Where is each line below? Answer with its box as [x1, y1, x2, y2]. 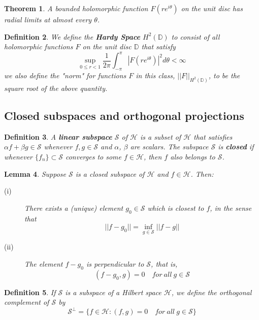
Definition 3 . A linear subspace [4, 131, 112, 142]
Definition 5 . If [4, 286, 56, 297]
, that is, [151, 258, 178, 269]
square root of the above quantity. [4, 82, 108, 93]
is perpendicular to [86, 258, 144, 269]
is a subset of [140, 131, 181, 142]
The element [24, 258, 63, 269]
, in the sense [210, 202, 252, 213]
